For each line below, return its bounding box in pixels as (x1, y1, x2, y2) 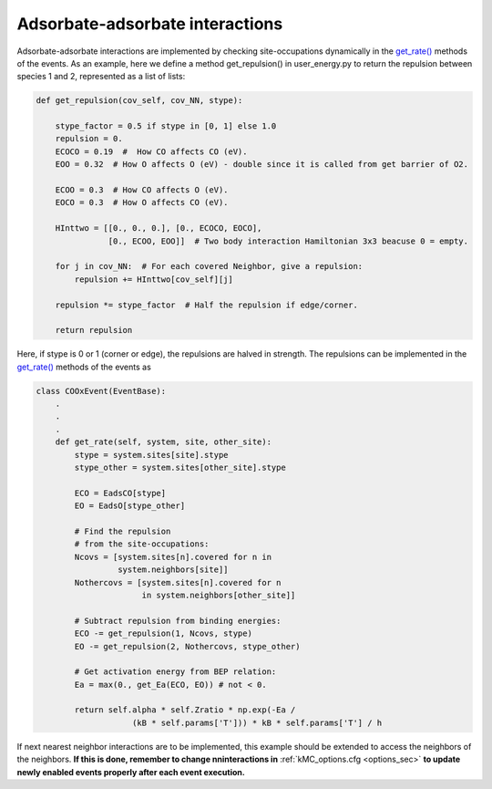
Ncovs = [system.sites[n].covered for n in (74, 552, 272, 562)
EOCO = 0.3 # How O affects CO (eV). (55, 197, 229, 208)
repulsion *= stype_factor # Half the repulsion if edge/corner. (55, 299, 359, 310)
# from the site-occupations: (74, 539, 210, 549)
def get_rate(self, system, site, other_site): (55, 437, 272, 447)
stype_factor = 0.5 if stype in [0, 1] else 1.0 (55, 121, 277, 131)
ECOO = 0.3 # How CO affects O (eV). (55, 185, 229, 195)
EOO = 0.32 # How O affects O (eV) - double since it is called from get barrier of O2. (55, 160, 469, 170)
